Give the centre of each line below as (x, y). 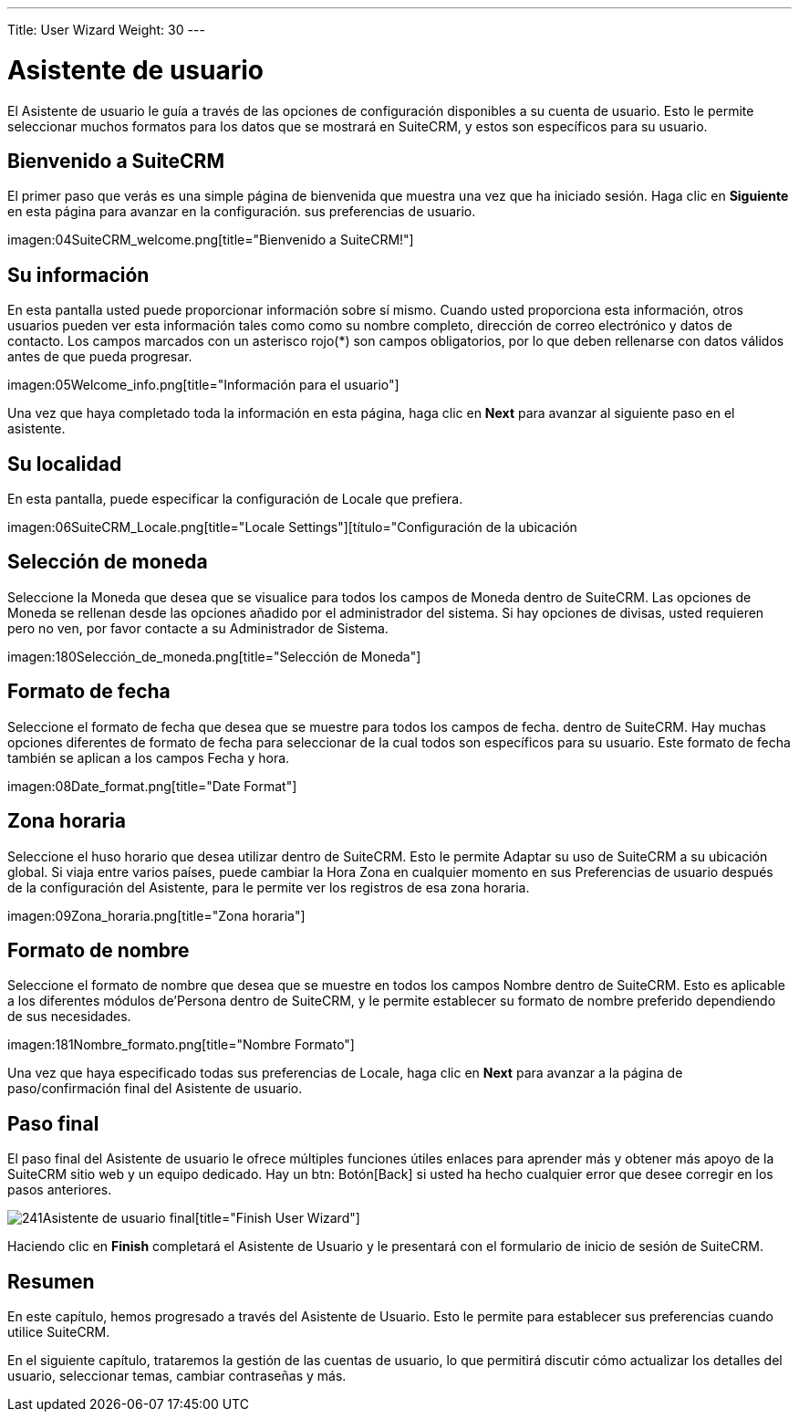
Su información (78, 275)
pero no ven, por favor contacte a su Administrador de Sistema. (198, 628)
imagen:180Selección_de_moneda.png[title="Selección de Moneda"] (214, 656)
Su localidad (65, 464)
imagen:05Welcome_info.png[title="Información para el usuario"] (203, 385)
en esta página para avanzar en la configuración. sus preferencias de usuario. (242, 212)
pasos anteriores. (60, 1190)
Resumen (51, 1281)
